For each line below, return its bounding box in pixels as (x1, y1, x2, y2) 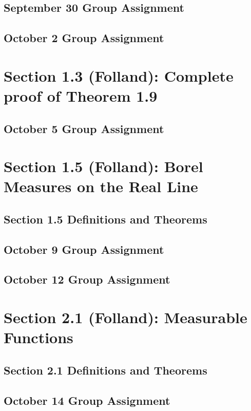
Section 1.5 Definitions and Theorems (4, 211, 207, 227)
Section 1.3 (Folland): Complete (4, 65, 234, 86)
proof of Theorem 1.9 (4, 85, 158, 106)
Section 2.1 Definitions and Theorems (4, 362, 207, 378)
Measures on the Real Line (4, 176, 198, 197)
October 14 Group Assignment (4, 392, 170, 408)
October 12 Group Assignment (4, 271, 170, 287)
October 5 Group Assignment (4, 120, 164, 136)
